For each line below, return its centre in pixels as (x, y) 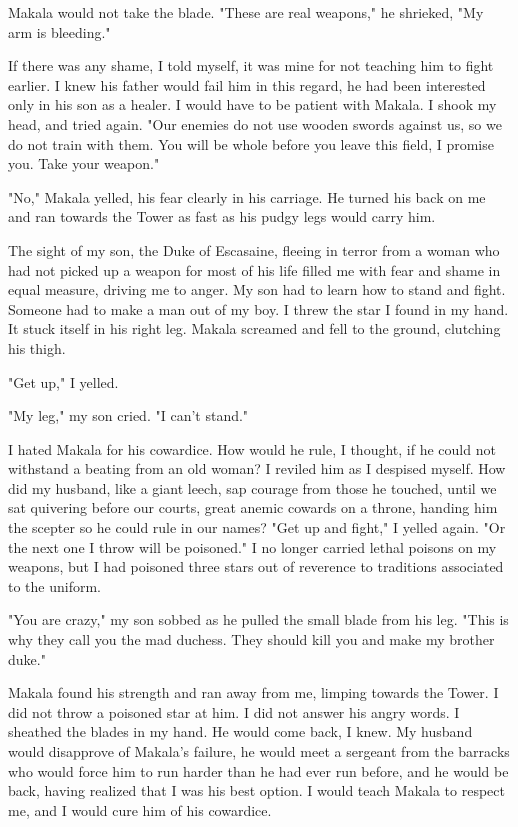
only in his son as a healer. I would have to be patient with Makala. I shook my (252, 104)
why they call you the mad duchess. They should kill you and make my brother (251, 639)
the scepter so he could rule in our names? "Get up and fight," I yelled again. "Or (257, 527)
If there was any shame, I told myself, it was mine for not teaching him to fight (251, 65)
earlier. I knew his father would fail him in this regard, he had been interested (247, 84)
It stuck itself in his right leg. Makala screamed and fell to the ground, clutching (254, 328)
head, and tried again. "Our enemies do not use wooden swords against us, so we (255, 123)
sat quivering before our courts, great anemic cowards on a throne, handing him (253, 507)
